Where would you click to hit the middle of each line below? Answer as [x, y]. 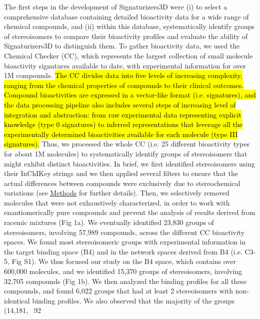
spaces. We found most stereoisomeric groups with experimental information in [125, 242]
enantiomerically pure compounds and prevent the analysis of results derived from [130, 212]
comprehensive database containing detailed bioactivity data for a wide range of [126, 16]
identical [17, 300]
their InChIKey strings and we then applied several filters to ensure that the [121, 173]
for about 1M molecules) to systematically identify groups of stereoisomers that [126, 153]
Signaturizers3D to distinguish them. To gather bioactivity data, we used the [122, 46]
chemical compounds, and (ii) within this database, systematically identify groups [129, 26]
